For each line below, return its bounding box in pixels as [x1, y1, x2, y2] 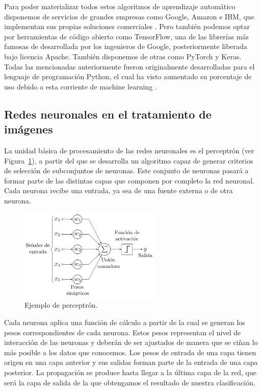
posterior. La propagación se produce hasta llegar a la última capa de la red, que [4, 366, 256, 377]
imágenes [4, 121, 53, 137]
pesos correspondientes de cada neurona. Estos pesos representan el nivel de [4, 327, 241, 337]
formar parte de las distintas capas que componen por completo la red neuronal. [4, 175, 254, 186]
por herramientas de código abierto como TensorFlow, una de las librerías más [4, 31, 249, 41]
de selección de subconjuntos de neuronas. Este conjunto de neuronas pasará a [4, 165, 249, 176]
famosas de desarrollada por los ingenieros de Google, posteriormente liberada [4, 41, 247, 52]
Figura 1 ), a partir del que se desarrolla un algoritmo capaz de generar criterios [4, 155, 253, 166]
